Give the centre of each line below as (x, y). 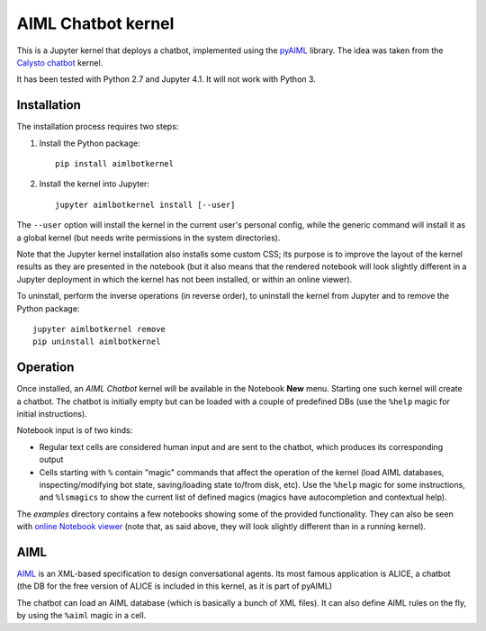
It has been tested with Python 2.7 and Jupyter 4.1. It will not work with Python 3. (166, 79)
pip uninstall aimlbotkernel (97, 342)
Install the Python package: (90, 143)
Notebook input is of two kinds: (75, 430)
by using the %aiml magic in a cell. (81, 616)
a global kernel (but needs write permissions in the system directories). (148, 238)
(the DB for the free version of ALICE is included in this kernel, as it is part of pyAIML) (175, 586)
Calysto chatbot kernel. (60, 62)
